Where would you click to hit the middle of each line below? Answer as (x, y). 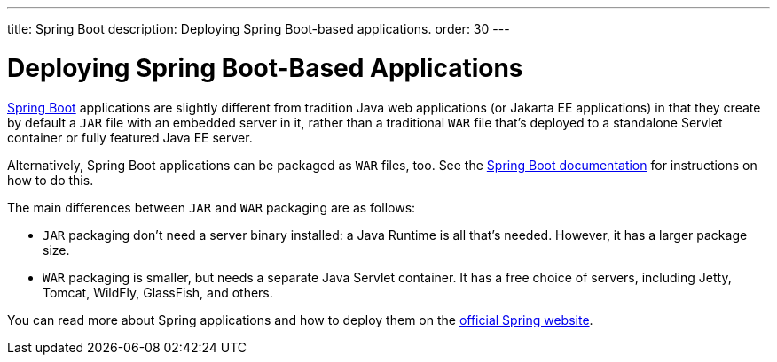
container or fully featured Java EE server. (130, 137)
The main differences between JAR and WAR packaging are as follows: (212, 207)
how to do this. (51, 180)
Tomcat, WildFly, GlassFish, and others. (158, 292)
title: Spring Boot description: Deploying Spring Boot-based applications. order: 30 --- (259, 29)
